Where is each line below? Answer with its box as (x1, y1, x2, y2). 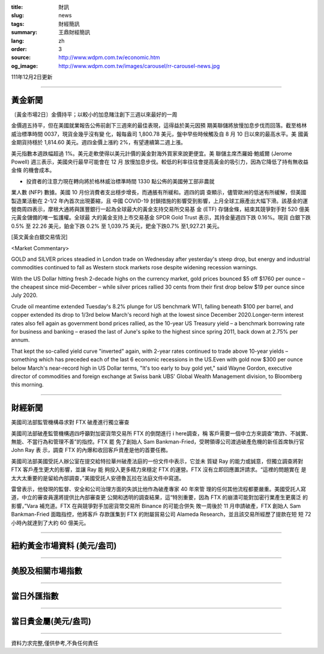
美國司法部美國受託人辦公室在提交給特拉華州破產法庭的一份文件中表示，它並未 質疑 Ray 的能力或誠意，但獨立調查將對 (11, 457, 304, 465)
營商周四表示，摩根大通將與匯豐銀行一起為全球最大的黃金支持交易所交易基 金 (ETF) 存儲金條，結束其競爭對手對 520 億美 (11, 205, 310, 213)
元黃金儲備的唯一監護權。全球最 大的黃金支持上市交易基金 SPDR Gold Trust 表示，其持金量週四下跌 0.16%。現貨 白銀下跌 (11, 214, 311, 221)
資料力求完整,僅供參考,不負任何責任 (11, 640, 99, 647)
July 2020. (11, 292, 38, 299)
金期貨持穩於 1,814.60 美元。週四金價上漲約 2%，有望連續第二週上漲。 (11, 139, 186, 146)
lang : (11, 37, 25, 44)
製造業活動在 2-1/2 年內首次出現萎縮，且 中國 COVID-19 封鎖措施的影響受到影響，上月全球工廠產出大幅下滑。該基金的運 (11, 197, 308, 204)
